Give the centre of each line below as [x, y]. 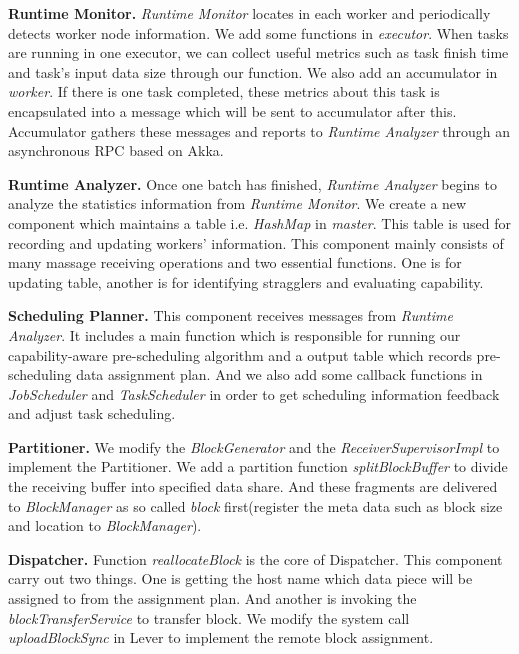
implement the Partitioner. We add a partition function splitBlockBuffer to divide [258, 466]
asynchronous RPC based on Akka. [116, 150]
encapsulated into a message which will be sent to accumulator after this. [232, 110]
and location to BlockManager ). [105, 525]
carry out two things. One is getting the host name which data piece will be [240, 578]
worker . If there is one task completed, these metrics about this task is [224, 91]
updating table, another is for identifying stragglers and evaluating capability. [246, 281]
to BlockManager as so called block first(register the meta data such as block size [255, 505]
